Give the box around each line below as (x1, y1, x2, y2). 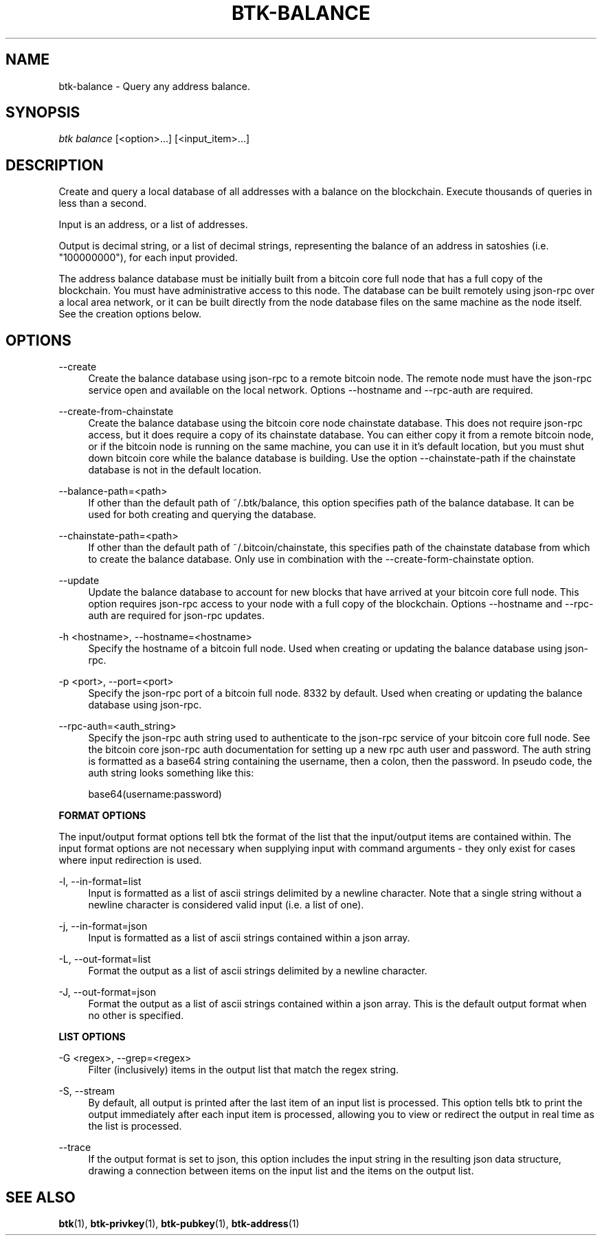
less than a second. (58, 197, 147, 210)
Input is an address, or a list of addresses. (58, 219, 248, 231)
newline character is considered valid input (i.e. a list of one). (88, 899, 364, 911)
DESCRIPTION (5, 156, 104, 174)
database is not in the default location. (88, 464, 262, 476)
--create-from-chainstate (58, 405, 174, 418)
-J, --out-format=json (58, 986, 157, 998)
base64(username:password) (88, 788, 222, 801)
